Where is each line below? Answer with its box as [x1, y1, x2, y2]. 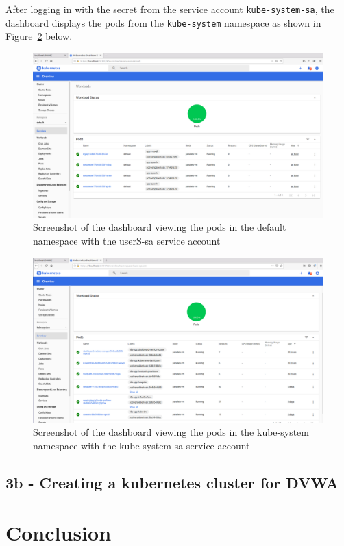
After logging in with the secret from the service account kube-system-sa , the [5, 2, 334, 16]
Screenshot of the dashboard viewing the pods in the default [33, 220, 286, 234]
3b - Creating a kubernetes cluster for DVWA [5, 471, 339, 493]
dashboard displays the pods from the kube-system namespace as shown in [5, 15, 321, 29]
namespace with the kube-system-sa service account [33, 438, 250, 452]
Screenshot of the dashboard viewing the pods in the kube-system [33, 425, 309, 439]
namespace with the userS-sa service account [33, 234, 221, 248]
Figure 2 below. [5, 29, 73, 43]
